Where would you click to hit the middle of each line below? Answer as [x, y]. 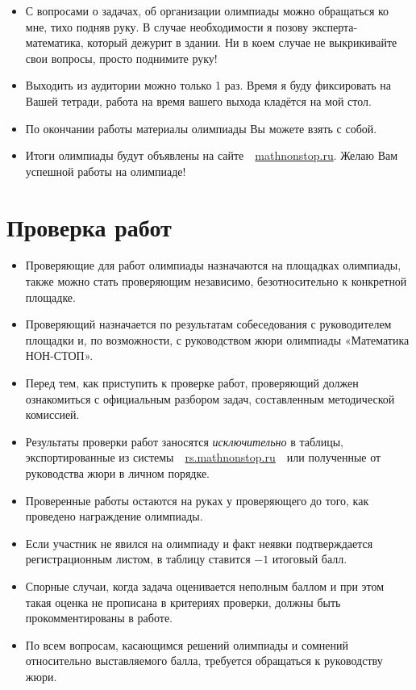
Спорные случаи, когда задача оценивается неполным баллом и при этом [205, 585]
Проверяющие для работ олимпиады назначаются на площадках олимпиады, [213, 265]
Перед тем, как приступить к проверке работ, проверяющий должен [192, 383]
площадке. [50, 297]
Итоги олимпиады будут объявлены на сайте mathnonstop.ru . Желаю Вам [212, 155]
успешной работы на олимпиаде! [106, 171]
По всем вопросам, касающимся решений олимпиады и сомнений [187, 644]
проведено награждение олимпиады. [114, 516]
